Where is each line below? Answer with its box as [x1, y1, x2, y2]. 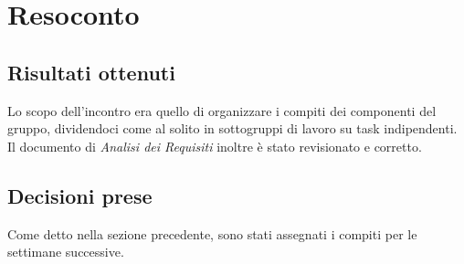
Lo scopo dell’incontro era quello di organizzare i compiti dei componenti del [7, 100, 437, 120]
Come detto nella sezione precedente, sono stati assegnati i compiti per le [7, 224, 417, 243]
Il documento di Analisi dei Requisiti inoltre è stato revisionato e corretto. [7, 136, 422, 155]
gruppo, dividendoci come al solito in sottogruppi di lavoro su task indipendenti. [7, 119, 458, 138]
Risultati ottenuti [7, 58, 175, 86]
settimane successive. [7, 242, 124, 261]
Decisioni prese [7, 181, 153, 209]
